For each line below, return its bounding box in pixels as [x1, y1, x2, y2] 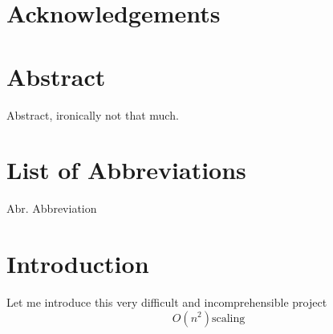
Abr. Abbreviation [6, 200, 97, 217]
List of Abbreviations [6, 153, 246, 186]
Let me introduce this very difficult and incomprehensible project [6, 293, 327, 310]
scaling [211, 312, 246, 324]
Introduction [6, 247, 149, 279]
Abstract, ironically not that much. [6, 106, 179, 123]
